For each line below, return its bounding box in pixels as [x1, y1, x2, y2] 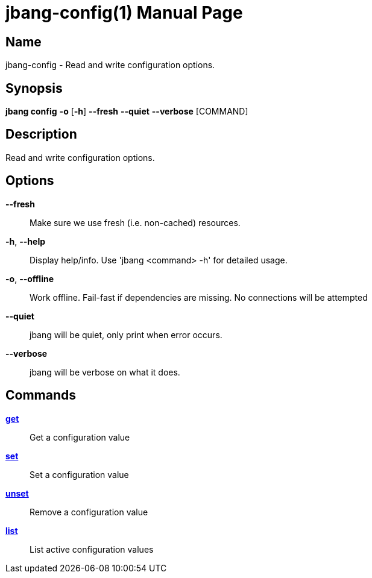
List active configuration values [30, 544, 154, 554]
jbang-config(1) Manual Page [5, 2, 243, 23]
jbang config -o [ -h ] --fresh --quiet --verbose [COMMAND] [5, 106, 248, 117]
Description [5, 127, 77, 142]
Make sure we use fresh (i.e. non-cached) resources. [30, 217, 241, 228]
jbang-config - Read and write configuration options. [5, 60, 215, 71]
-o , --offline [5, 273, 54, 284]
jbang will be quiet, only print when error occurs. [30, 329, 222, 340]
